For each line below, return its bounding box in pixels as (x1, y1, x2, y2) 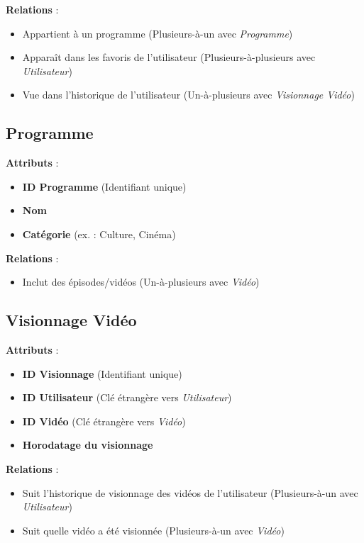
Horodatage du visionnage (22, 437, 153, 452)
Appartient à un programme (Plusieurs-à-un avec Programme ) (22, 26, 293, 40)
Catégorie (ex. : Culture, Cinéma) (22, 226, 176, 241)
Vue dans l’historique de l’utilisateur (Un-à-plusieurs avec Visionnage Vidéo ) (22, 87, 355, 102)
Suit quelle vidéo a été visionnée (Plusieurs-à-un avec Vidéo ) (22, 522, 285, 537)
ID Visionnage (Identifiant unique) (22, 366, 182, 381)
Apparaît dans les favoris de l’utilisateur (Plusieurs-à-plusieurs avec (22, 50, 316, 65)
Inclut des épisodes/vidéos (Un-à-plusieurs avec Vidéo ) (22, 274, 260, 289)
